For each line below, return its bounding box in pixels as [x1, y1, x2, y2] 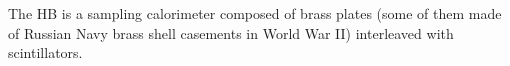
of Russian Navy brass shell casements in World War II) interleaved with [8, 22, 454, 43]
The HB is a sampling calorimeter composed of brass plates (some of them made [8, 3, 502, 23]
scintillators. [8, 42, 83, 63]
